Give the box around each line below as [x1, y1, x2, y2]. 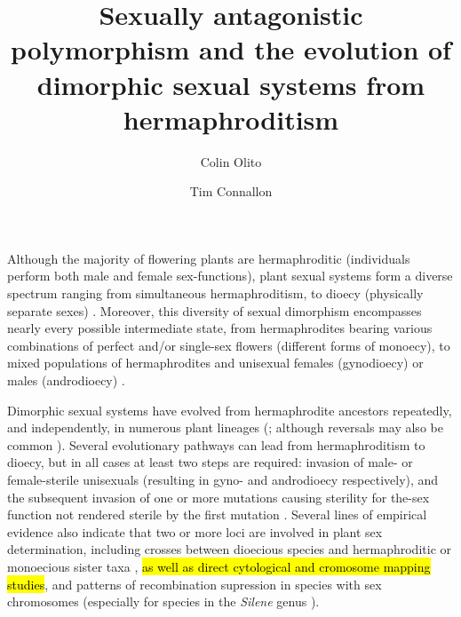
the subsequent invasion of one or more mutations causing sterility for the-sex [7, 487, 430, 506]
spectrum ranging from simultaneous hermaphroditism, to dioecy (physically [7, 284, 424, 303]
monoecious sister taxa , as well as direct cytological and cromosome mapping [7, 557, 431, 575]
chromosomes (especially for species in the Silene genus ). [7, 592, 320, 611]
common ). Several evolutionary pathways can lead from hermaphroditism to [7, 435, 425, 454]
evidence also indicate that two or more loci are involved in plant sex [7, 522, 383, 541]
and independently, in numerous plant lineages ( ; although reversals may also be [7, 418, 443, 437]
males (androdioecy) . [7, 371, 125, 390]
